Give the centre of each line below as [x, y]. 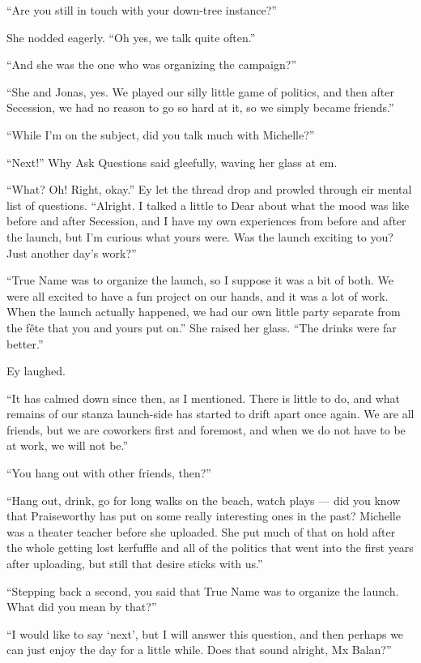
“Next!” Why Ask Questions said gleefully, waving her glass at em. [172, 162]
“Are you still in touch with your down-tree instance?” [142, 10]
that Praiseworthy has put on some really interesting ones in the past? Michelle [204, 516]
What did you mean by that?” [82, 607]
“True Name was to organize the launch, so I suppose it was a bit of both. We [200, 280]
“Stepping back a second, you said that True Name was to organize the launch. [203, 590]
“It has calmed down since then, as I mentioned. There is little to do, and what [204, 398]
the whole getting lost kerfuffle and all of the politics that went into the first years [210, 548]
